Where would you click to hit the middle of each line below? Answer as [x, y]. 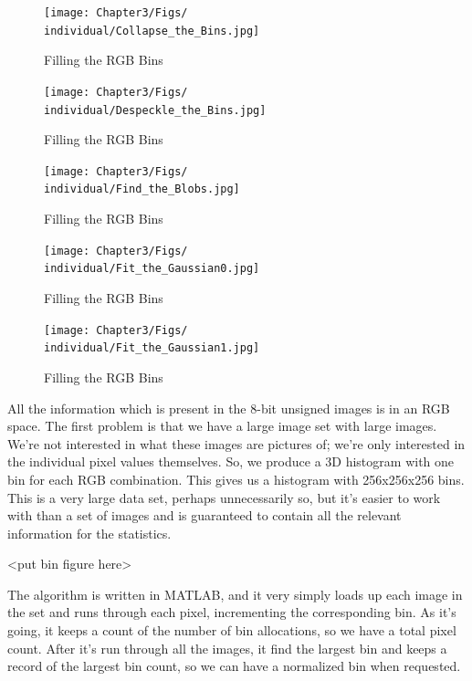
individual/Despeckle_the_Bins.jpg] [155, 110]
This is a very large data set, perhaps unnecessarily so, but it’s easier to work [224, 497]
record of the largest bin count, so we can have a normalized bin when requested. [234, 666]
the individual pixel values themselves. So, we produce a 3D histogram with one [231, 461]
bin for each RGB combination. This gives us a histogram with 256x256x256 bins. [236, 479]
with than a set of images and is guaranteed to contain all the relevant [205, 515]
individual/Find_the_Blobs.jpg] [142, 189]
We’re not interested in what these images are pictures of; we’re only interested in [236, 443]
